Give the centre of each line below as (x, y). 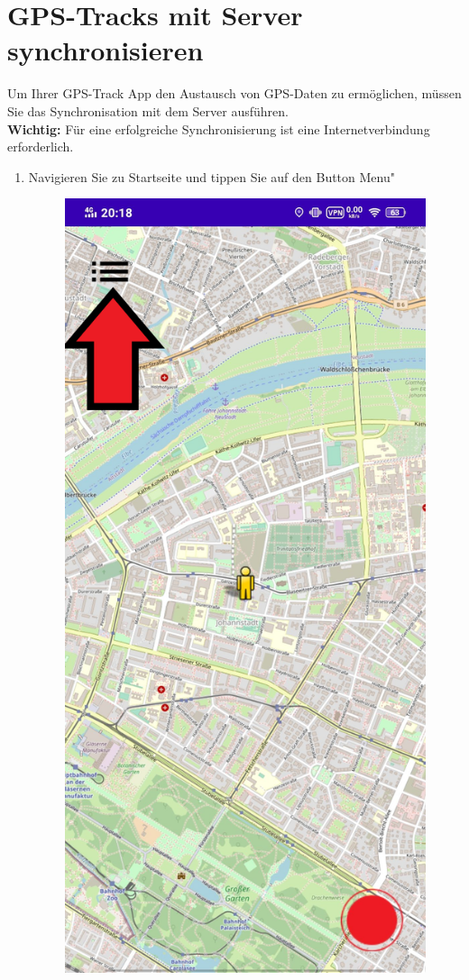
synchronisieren (106, 50)
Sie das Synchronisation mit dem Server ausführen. (148, 110)
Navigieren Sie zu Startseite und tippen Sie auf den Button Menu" (212, 176)
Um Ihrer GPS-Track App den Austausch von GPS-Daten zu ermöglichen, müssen (234, 93)
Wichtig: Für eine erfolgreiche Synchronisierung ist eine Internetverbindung (219, 128)
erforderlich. (41, 147)
